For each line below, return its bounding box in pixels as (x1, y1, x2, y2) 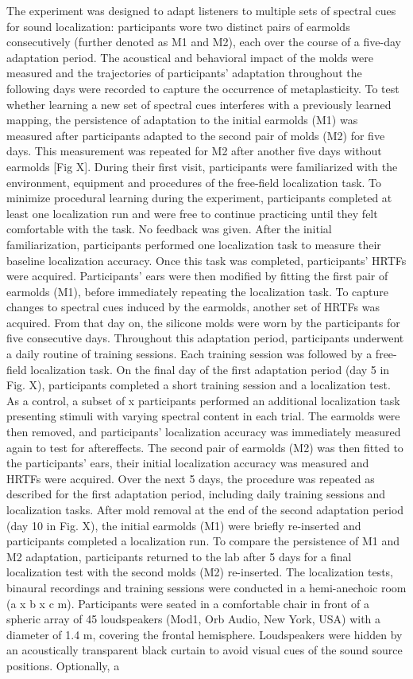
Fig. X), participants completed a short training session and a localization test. (6, 377, 391, 393)
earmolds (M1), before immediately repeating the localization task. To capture (6, 283, 388, 299)
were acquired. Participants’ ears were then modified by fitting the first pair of (6, 267, 388, 284)
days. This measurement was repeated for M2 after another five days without (6, 142, 382, 159)
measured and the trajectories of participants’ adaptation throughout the (6, 64, 362, 81)
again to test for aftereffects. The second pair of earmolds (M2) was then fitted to (6, 439, 403, 455)
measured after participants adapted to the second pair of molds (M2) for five (6, 127, 385, 143)
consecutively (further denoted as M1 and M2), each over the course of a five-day (6, 33, 401, 50)
